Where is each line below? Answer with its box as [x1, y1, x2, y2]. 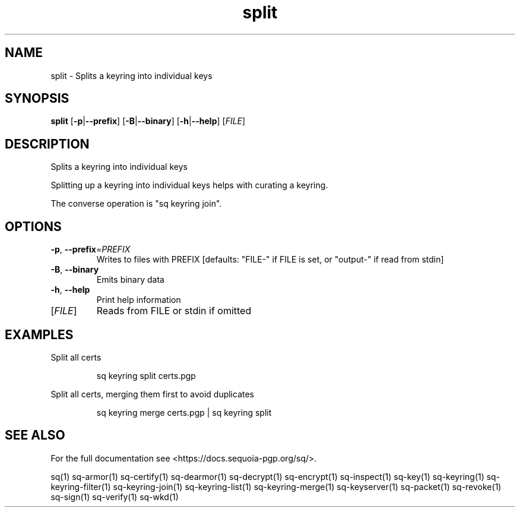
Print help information [96, 295, 181, 305]
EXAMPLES [5, 327, 74, 342]
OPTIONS [5, 219, 62, 234]
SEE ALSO [5, 428, 65, 443]
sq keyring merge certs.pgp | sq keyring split [96, 407, 272, 418]
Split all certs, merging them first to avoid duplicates [50, 388, 255, 399]
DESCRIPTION [5, 136, 90, 151]
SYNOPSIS [5, 91, 69, 106]
